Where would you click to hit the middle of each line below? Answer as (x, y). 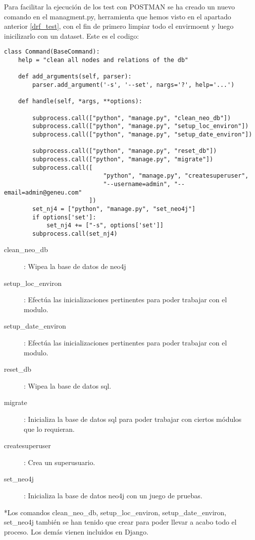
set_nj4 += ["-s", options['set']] (105, 226)
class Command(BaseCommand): (52, 52)
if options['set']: (64, 217)
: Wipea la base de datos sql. (68, 385)
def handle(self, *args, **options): (80, 101)
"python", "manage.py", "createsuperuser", (176, 176)
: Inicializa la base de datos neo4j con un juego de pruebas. (113, 495)
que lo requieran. (49, 429)
